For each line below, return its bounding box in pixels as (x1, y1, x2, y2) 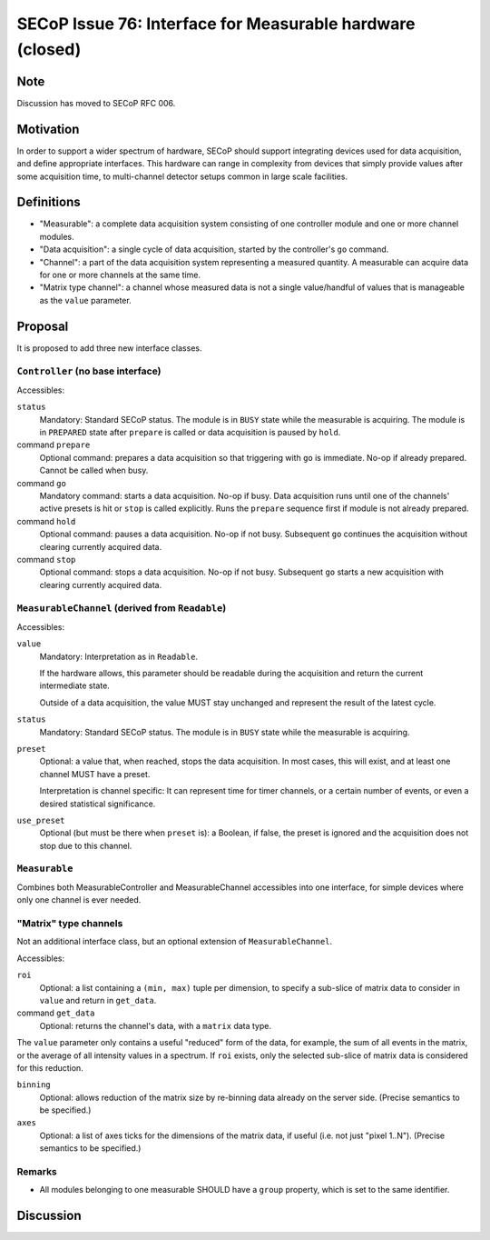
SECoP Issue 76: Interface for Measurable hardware (16, 14, 416, 34)
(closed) (16, 39, 82, 59)
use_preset (16, 815, 65, 825)
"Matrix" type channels (16, 917, 123, 929)
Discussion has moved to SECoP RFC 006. (16, 97, 176, 108)
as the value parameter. (39, 295, 132, 305)
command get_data (16, 1007, 95, 1018)
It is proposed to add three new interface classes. (16, 342, 202, 354)
